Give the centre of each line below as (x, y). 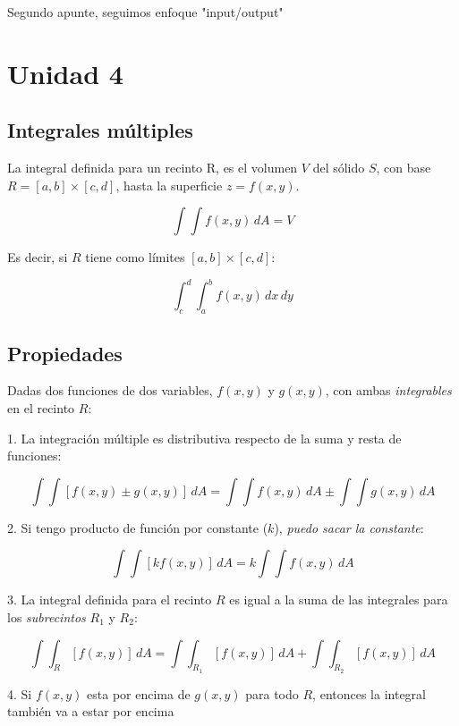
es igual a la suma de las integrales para (339, 599)
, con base (404, 168)
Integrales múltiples (100, 130)
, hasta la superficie (169, 185)
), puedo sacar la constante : (349, 527)
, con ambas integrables (388, 390)
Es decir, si (38, 257)
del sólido (339, 168)
